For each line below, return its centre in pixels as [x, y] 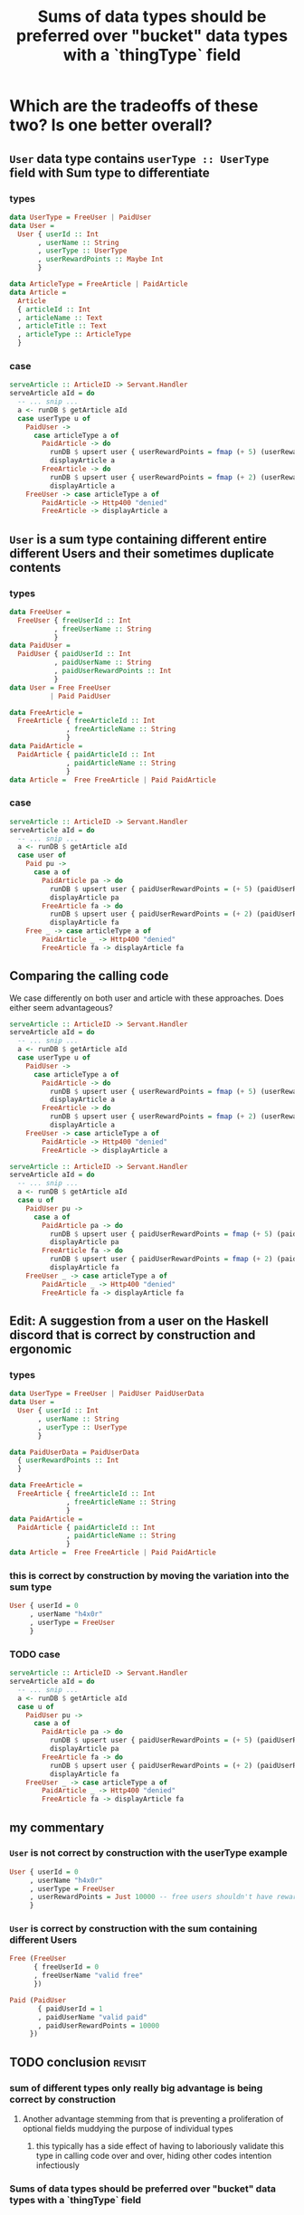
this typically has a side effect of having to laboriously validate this [160, 2146]
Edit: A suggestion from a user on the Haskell [139, 1321]
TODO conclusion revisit [78, 2062]
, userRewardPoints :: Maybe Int [101, 260]
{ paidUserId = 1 [70, 2009]
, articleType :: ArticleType [74, 335]
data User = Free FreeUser [60, 688]
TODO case [35, 1654]
